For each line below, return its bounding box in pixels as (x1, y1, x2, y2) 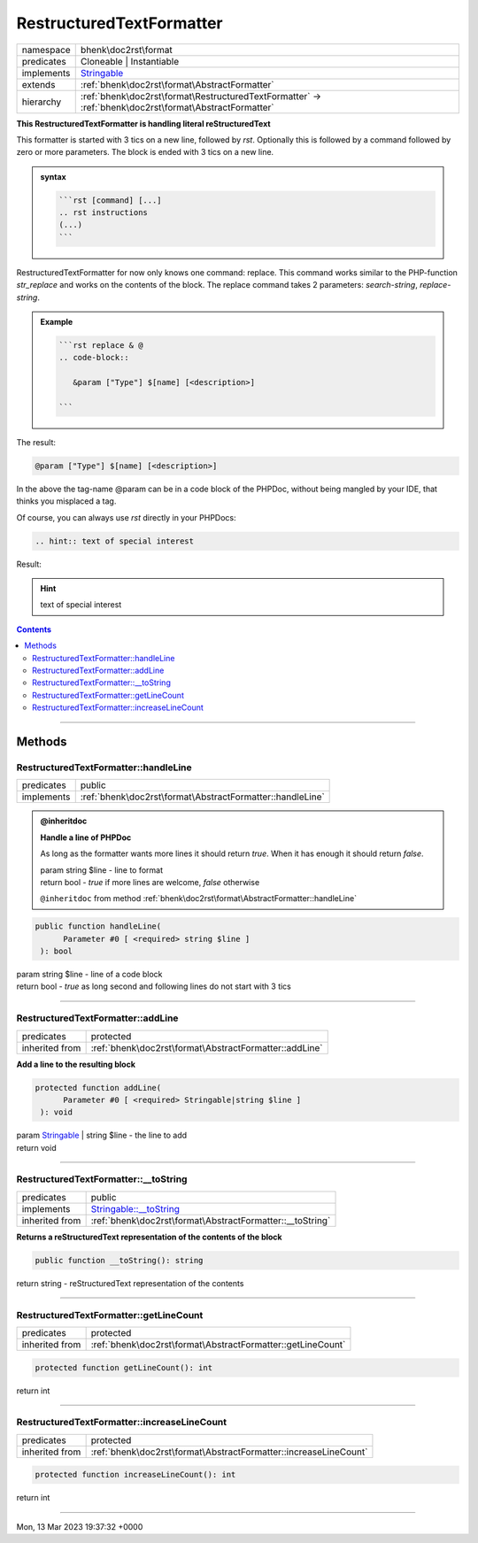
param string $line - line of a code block (16, 969, 163, 980)
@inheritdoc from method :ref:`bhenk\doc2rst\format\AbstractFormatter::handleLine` (40, 893, 358, 904)
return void (16, 1142, 57, 1153)
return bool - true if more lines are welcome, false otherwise (40, 876, 260, 887)
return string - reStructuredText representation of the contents (16, 1277, 244, 1288)
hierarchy (21, 96, 62, 108)
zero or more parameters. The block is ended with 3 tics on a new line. (16, 147, 274, 158)
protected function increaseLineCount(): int (35, 1470, 236, 1480)
